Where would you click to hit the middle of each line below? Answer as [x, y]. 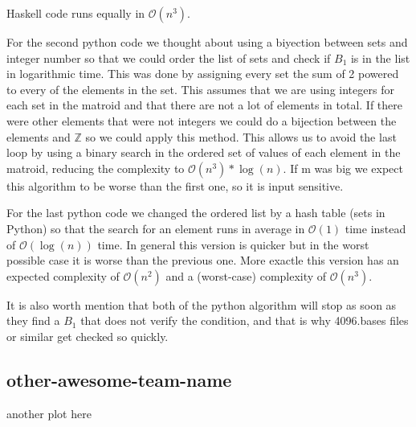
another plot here [49, 413]
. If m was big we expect [343, 168]
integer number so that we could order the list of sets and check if [169, 57]
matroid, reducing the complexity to [96, 168]
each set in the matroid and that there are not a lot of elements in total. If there [204, 105]
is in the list [380, 57]
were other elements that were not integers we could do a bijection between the [202, 120]
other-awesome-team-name [119, 379]
